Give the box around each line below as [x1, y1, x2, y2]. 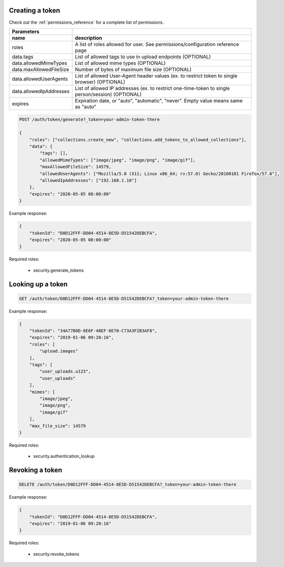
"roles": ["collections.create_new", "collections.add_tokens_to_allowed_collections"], [29, 137, 247, 143]
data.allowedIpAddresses [12, 88, 70, 95]
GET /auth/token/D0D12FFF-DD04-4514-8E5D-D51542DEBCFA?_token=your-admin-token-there [19, 296, 229, 301]
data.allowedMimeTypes [12, 60, 67, 66]
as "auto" [75, 103, 96, 110]
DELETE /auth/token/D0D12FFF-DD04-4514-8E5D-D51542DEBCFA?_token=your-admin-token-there [19, 482, 237, 487]
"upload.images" [39, 348, 79, 354]
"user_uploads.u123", [39, 369, 91, 374]
